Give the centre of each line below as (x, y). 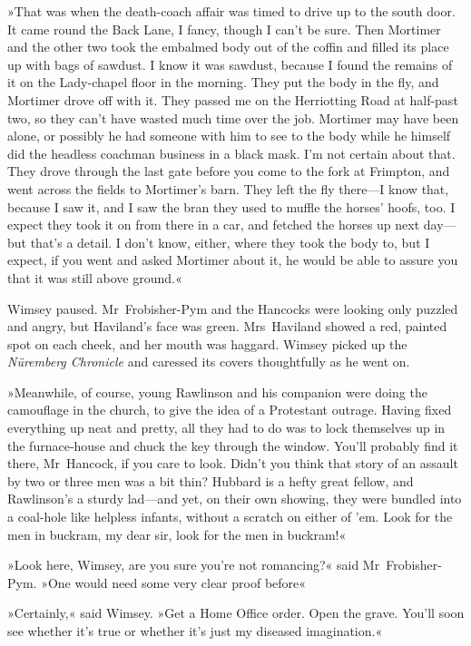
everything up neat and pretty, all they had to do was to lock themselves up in (226, 428)
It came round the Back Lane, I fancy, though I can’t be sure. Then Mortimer (224, 29)
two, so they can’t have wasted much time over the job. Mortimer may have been (233, 117)
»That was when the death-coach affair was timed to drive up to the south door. (231, 11)
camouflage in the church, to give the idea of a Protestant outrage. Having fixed (230, 410)
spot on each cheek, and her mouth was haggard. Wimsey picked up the (207, 343)
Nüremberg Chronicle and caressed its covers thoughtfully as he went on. (209, 362)
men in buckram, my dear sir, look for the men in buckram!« (177, 534)
